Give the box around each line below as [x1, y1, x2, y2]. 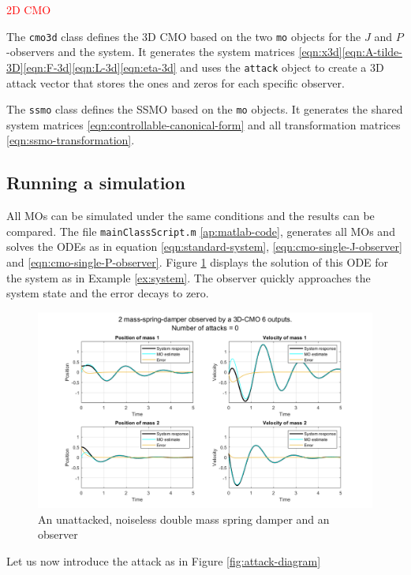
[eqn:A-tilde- [342, 43, 402, 60]
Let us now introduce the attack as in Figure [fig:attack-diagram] [6, 552, 321, 569]
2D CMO [6, 2, 51, 17]
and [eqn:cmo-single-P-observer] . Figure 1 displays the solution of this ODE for [6, 253, 389, 270]
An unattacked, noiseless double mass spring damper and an [38, 510, 330, 527]
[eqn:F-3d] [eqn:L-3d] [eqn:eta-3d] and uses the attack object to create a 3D [23, 58, 384, 75]
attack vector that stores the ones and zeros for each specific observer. [6, 74, 345, 91]
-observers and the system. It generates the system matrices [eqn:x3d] [6, 43, 342, 60]
